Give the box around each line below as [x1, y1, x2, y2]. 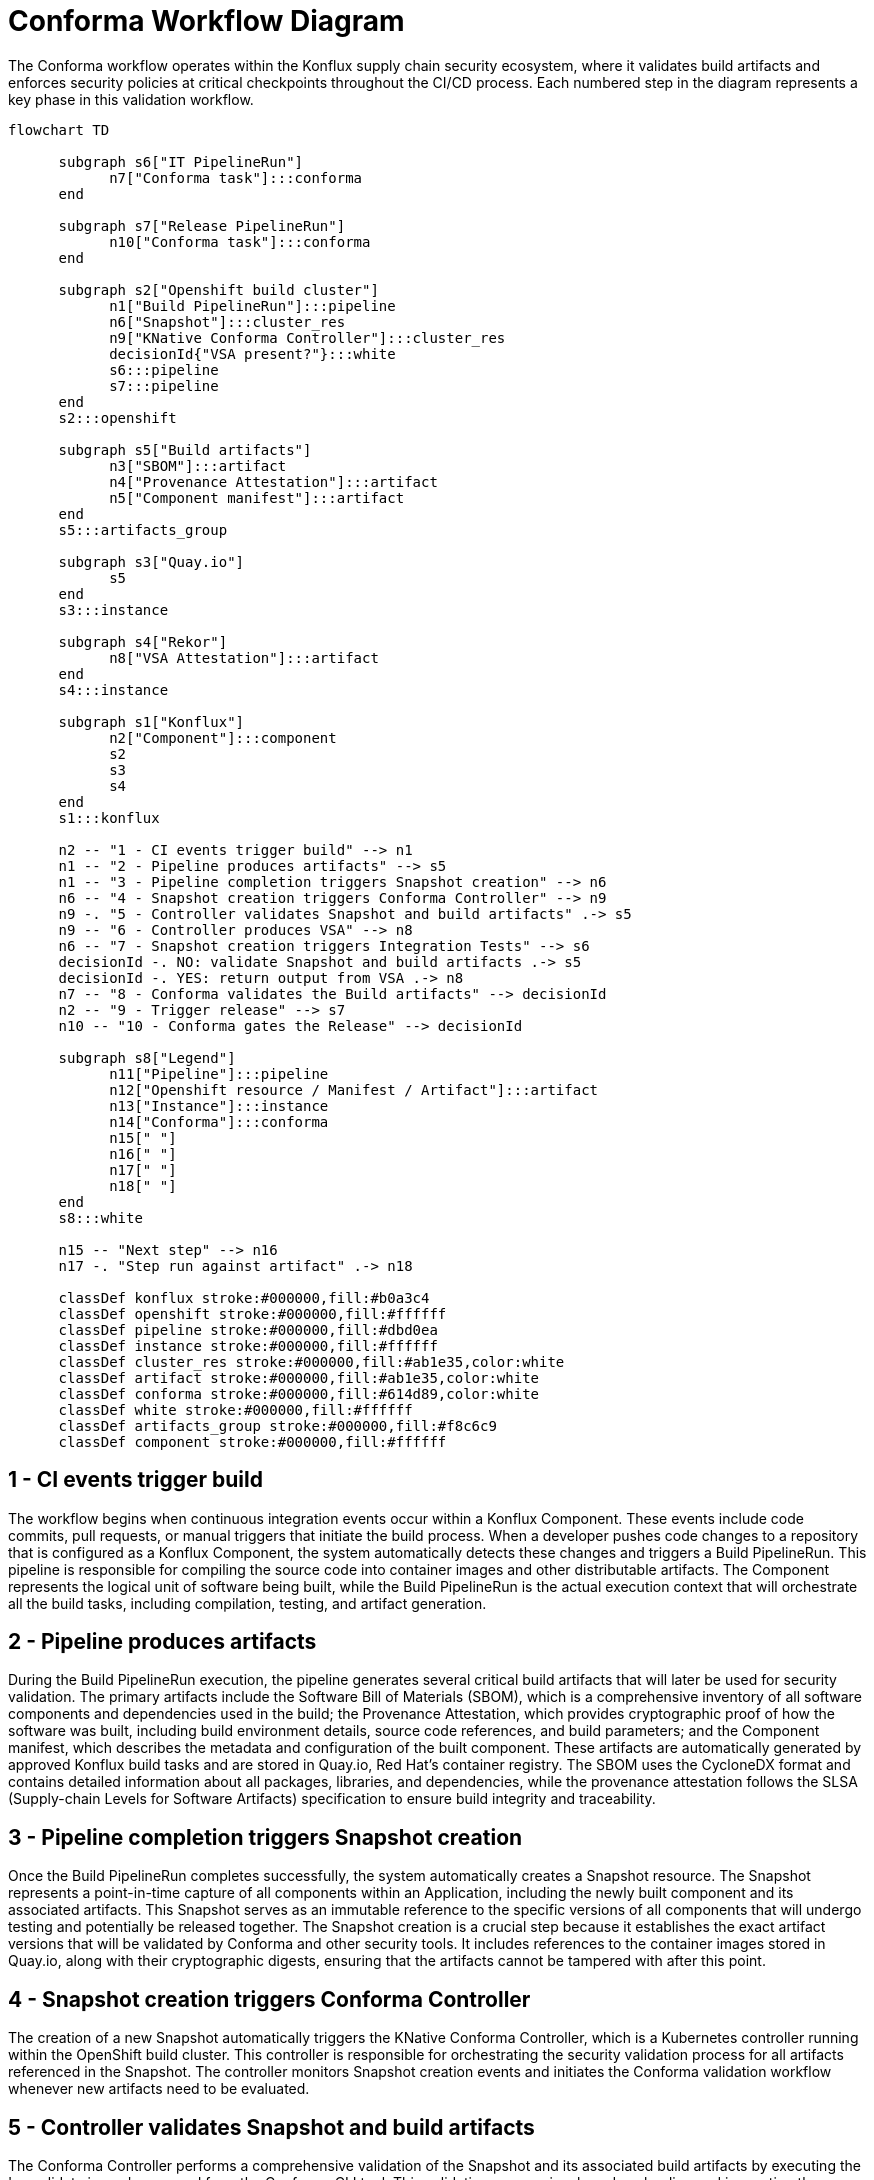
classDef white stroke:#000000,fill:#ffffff [58, 1401, 413, 1418]
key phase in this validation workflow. [8, 90, 254, 108]
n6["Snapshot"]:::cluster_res [109, 313, 346, 330]
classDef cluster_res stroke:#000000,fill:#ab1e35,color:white [58, 1353, 565, 1370]
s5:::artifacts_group [58, 521, 228, 538]
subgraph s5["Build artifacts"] [58, 441, 312, 458]
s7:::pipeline [109, 377, 219, 394]
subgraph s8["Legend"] [58, 1049, 236, 1066]
